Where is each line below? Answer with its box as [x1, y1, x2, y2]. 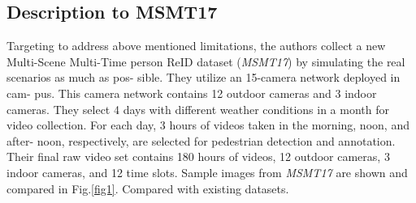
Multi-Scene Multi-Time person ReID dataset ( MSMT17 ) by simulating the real [6, 53, 405, 70]
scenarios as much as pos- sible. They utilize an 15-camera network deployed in [6, 69, 401, 86]
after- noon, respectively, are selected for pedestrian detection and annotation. [6, 132, 396, 149]
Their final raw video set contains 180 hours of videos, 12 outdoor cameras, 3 [6, 148, 390, 165]
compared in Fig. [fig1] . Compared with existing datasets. [6, 180, 289, 197]
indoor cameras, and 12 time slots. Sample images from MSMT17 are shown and [6, 163, 408, 180]
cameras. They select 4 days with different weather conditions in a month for [6, 100, 389, 117]
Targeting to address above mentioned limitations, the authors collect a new [6, 37, 386, 54]
